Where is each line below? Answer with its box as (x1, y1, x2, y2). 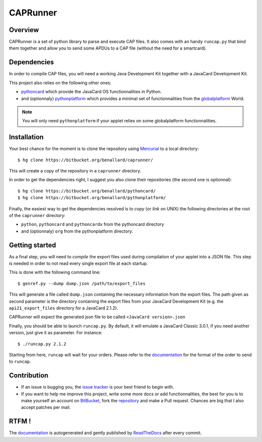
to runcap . (9, 358, 31, 364)
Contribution (9, 372, 49, 380)
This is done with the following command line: (9, 270, 101, 275)
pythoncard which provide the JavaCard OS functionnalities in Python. (21, 89, 162, 95)
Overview (9, 26, 39, 34)
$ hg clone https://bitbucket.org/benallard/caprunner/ (17, 157, 153, 163)
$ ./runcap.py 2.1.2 (17, 341, 66, 347)
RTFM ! (9, 417, 31, 425)
